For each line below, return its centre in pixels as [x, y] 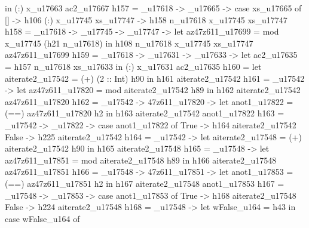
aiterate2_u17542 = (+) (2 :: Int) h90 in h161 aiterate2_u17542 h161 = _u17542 [155, 78]
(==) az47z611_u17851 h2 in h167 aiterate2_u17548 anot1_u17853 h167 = [145, 183]
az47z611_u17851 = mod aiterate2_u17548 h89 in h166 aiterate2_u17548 [141, 160]
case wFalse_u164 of [42, 218]
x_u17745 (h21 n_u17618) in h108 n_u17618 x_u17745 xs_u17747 [129, 43]
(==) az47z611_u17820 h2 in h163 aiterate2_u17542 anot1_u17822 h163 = [145, 113]
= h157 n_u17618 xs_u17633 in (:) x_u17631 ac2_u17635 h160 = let [133, 66]
